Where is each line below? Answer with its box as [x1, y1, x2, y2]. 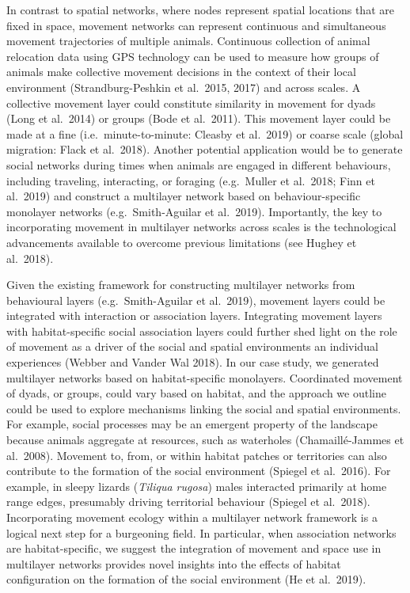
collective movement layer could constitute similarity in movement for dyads [6, 94, 376, 111]
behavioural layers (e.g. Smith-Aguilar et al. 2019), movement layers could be [6, 291, 385, 308]
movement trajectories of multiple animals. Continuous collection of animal [6, 32, 370, 49]
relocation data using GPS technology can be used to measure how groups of [6, 48, 379, 64]
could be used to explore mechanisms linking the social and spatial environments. [6, 400, 401, 416]
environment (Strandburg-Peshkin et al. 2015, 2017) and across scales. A [6, 78, 361, 95]
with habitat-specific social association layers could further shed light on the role [6, 322, 397, 339]
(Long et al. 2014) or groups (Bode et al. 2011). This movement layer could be [6, 110, 391, 127]
